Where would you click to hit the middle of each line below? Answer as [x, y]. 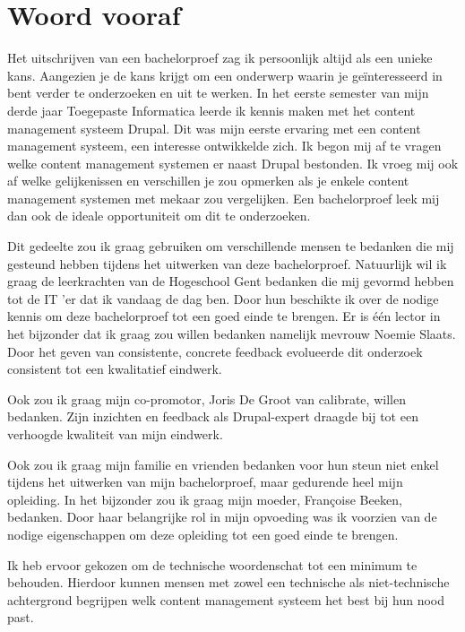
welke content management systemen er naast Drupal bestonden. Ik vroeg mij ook [233, 163]
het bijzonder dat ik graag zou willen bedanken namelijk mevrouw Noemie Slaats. [232, 334]
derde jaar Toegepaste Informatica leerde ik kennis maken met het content [211, 110]
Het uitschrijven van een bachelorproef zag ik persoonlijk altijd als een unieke [220, 58]
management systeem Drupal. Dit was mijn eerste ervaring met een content [214, 128]
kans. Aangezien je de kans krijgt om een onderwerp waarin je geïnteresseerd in [225, 75]
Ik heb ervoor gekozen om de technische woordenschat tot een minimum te [212, 564]
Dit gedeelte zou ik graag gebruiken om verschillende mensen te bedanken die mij [231, 246]
